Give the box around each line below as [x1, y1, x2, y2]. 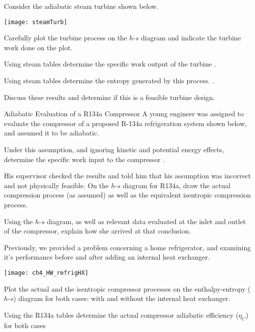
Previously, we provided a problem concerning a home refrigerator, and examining [4, 242, 251, 252]
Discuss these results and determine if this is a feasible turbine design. [4, 92, 215, 102]
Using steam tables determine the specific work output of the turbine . [4, 59, 216, 69]
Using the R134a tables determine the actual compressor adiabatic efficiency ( [4, 309, 239, 320]
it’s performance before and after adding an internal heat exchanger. [4, 252, 210, 262]
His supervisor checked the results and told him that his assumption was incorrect [4, 170, 251, 181]
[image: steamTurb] [4, 18, 67, 26]
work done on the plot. [4, 42, 73, 52]
